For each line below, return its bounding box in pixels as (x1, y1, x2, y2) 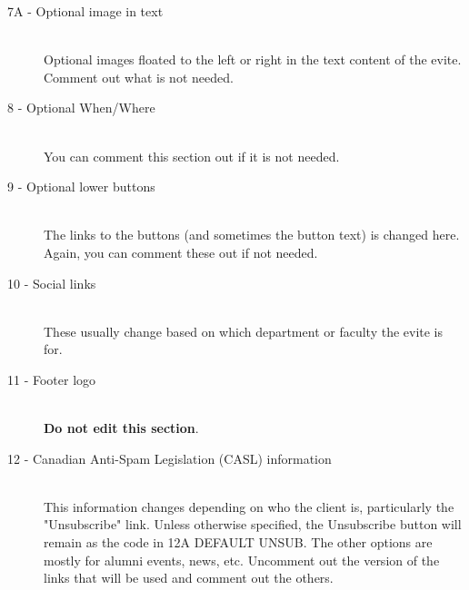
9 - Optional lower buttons (7, 177, 155, 196)
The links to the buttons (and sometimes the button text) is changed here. (44, 225, 460, 244)
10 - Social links (7, 273, 96, 292)
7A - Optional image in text (7, 2, 164, 20)
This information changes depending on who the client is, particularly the (44, 497, 454, 516)
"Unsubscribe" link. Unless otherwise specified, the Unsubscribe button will (44, 515, 462, 534)
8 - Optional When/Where (7, 98, 155, 117)
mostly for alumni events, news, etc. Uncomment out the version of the (44, 550, 440, 569)
